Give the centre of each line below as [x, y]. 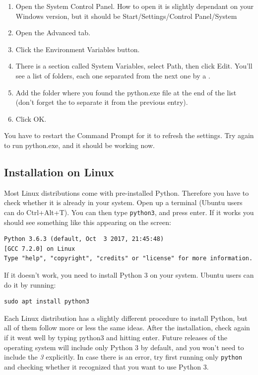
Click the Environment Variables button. [78, 49]
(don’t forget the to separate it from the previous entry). [102, 102]
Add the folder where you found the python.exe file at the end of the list [126, 92]
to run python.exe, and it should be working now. [79, 145]
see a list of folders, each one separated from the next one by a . [113, 75]
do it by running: [30, 284]
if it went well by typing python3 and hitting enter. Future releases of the [116, 337]
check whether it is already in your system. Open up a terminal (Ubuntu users [123, 202]
